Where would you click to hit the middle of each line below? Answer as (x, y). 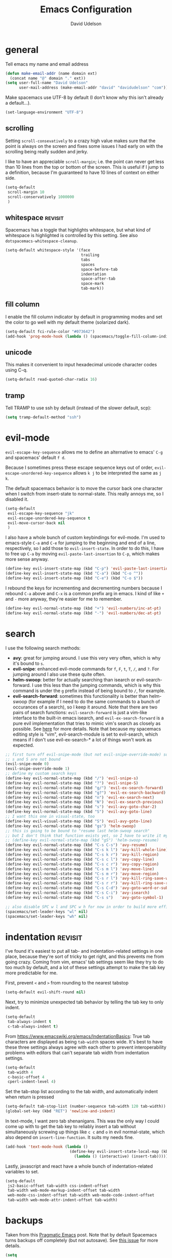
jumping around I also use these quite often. (59, 674)
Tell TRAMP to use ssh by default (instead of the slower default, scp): (78, 408)
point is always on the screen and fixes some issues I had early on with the (84, 146)
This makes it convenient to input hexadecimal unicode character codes (81, 365)
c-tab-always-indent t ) (33, 1026)
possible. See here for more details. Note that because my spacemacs (87, 729)
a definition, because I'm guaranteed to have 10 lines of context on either (82, 172)
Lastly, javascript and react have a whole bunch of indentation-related (79, 1166)
